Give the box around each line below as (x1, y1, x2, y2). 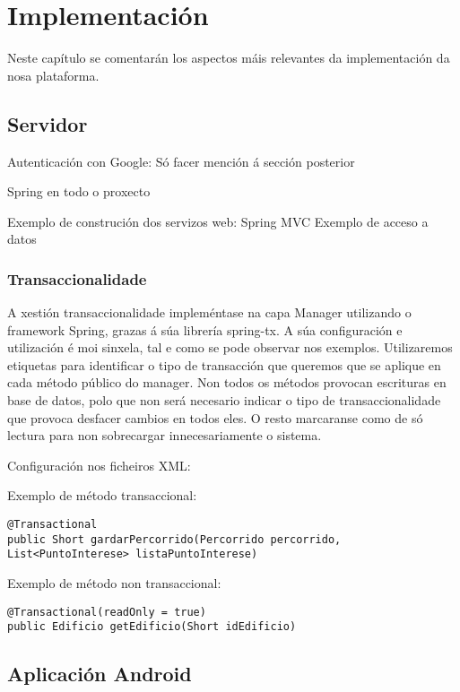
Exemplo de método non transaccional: (7, 574, 221, 593)
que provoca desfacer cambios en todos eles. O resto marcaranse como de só (7, 408, 423, 427)
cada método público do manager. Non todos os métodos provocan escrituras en (7, 373, 447, 392)
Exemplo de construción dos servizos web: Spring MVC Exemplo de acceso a (7, 212, 429, 230)
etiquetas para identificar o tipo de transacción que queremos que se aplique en (7, 355, 441, 374)
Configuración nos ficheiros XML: (7, 455, 191, 474)
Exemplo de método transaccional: (7, 486, 197, 505)
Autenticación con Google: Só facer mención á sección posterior (7, 151, 355, 170)
